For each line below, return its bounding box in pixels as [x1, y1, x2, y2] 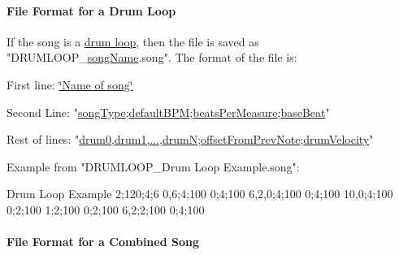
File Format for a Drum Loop [7, 2, 176, 19]
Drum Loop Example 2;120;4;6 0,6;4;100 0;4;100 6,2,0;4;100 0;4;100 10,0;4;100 [7, 185, 393, 202]
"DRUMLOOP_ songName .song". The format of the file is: [7, 49, 297, 66]
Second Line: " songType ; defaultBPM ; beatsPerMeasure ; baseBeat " [7, 103, 330, 120]
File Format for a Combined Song [7, 233, 199, 250]
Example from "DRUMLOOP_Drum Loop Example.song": [7, 158, 300, 175]
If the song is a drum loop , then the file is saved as [7, 32, 259, 50]
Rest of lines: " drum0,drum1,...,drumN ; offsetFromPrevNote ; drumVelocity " [7, 131, 374, 148]
